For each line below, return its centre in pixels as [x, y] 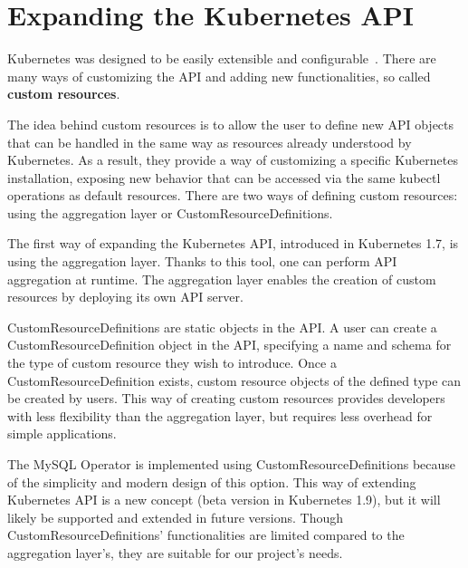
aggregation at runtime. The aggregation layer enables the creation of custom [222, 279]
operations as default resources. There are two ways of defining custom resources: [233, 195]
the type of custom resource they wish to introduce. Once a [172, 363]
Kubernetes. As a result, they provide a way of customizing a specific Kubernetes [233, 160]
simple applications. [62, 433]
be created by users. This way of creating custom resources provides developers [226, 398]
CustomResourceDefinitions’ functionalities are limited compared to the [206, 535]
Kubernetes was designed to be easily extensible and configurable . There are [222, 58]
